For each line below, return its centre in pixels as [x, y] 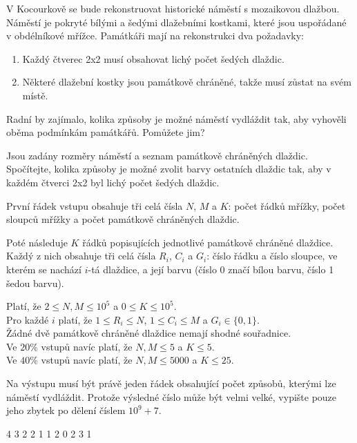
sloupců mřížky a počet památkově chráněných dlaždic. [123, 219]
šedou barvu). [35, 283]
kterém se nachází [44, 269]
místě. [35, 95]
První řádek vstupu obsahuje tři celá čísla [95, 205]
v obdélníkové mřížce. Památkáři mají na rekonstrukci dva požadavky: [155, 36]
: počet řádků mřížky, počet [287, 205]
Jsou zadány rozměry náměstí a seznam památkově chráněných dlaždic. [157, 155]
